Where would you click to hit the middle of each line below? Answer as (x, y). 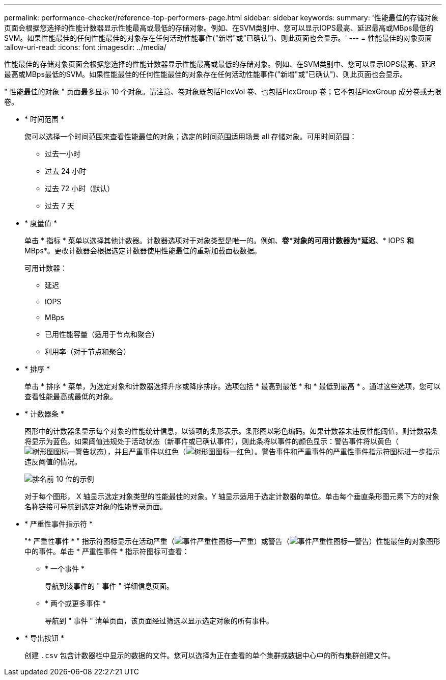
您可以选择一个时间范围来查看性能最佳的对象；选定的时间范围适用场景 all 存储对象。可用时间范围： (191, 136)
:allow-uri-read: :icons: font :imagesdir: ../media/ (85, 47)
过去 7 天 (60, 206)
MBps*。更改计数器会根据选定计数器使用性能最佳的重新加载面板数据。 (143, 251)
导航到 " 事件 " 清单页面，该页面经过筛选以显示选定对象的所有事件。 (159, 621)
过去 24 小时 (66, 171)
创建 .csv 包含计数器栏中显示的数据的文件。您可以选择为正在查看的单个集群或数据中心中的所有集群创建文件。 (210, 655)
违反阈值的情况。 (53, 462)
